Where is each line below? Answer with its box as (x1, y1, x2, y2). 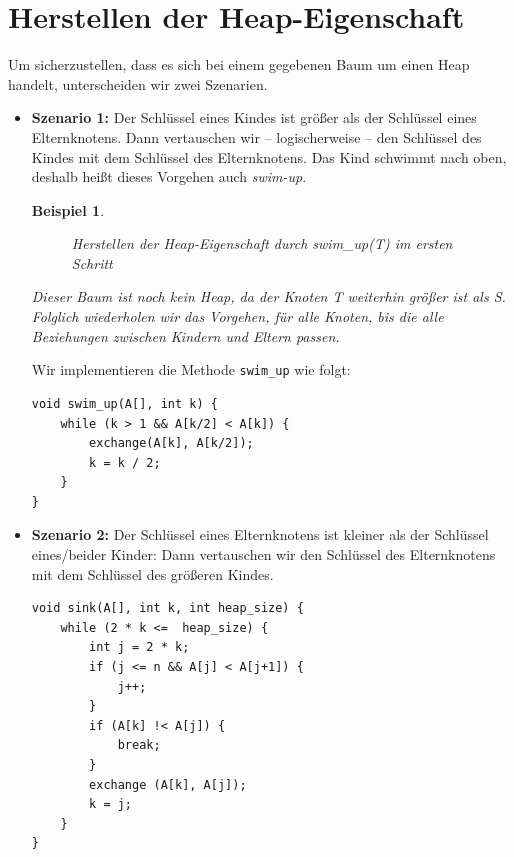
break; (117, 738, 161, 753)
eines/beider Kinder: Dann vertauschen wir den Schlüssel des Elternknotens (31, 544, 496, 565)
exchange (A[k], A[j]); (89, 777, 247, 792)
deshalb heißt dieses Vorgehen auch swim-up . (31, 166, 307, 187)
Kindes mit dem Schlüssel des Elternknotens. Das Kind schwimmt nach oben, (31, 146, 507, 167)
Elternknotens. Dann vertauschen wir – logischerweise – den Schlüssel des (31, 126, 482, 147)
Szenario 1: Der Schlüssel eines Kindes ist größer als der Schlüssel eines (31, 107, 477, 128)
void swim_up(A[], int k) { (31, 396, 218, 411)
